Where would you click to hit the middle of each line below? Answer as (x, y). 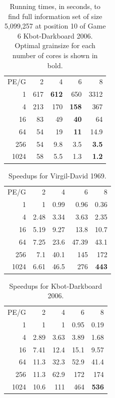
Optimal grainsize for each (55, 45)
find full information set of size (55, 16)
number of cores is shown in (55, 55)
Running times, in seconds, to (55, 6)
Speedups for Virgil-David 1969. (57, 175)
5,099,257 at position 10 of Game (55, 26)
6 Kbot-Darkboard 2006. (55, 35)
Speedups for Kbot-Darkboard (56, 285)
